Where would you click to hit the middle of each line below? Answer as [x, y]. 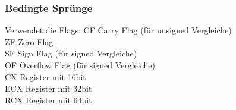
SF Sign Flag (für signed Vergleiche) [71, 53]
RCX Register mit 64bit [48, 100]
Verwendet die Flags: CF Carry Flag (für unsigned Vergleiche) [118, 30]
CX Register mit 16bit [45, 76]
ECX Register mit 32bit [48, 88]
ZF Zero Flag [29, 41]
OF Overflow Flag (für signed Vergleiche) [80, 65]
